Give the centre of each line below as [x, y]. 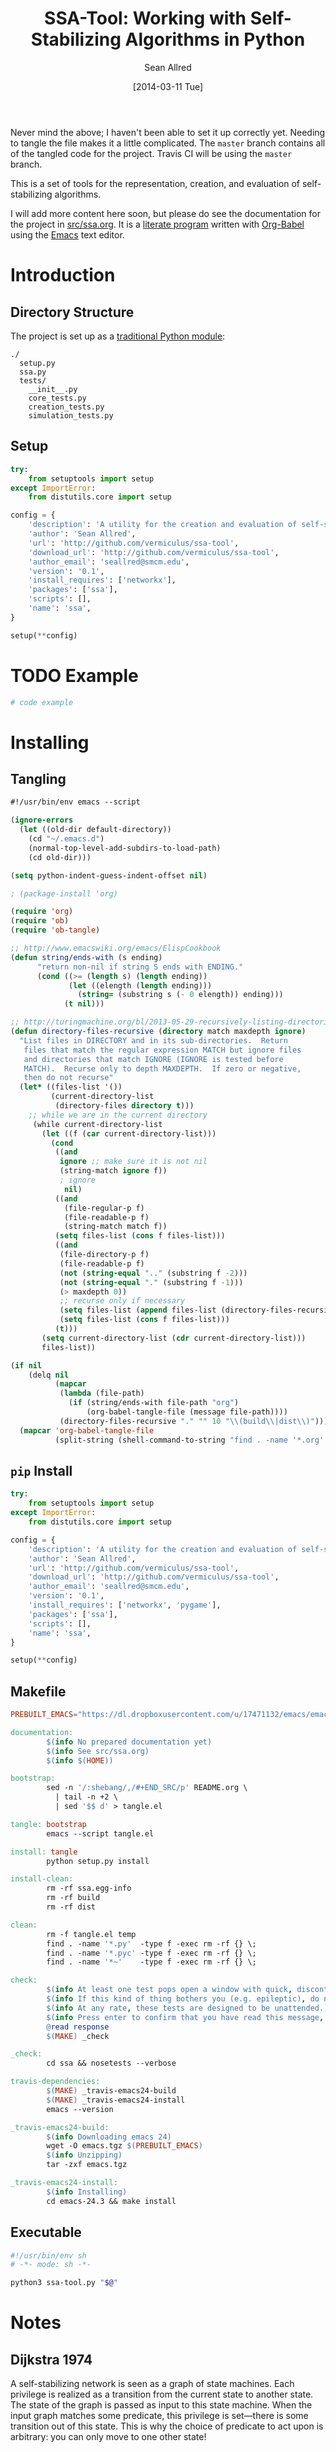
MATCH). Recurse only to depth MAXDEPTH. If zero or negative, [162, 1068]
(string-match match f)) [115, 1227]
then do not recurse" [68, 1078]
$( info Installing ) [87, 2192]
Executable [46, 2232]
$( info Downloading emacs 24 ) [109, 2137]
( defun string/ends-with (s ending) [86, 957]
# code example [42, 702]
